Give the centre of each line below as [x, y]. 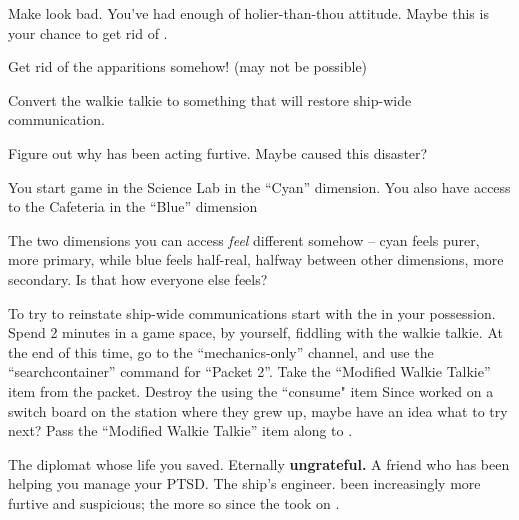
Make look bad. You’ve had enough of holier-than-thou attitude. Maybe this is [248, 13]
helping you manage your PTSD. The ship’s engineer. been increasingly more [244, 483]
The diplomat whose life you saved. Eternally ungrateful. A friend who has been [259, 463]
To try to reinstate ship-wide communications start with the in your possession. [252, 312]
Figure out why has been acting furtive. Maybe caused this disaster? [218, 152]
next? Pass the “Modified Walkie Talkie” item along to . [180, 430]
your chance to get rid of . [88, 32]
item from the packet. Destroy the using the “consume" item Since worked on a [251, 390]
